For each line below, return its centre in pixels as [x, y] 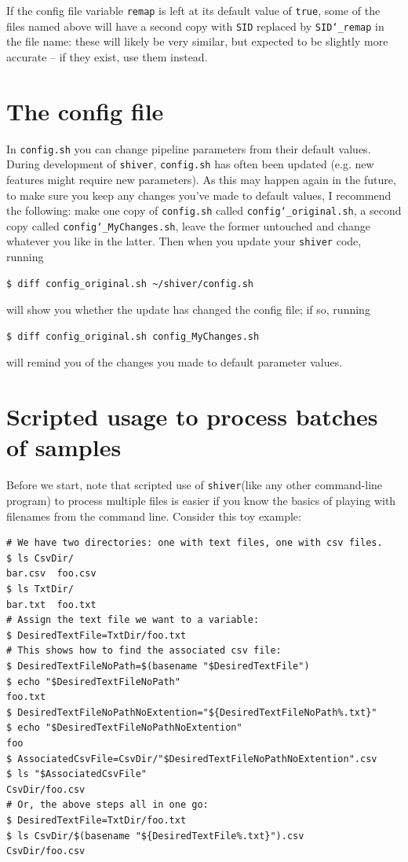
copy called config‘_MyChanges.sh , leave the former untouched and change [189, 225]
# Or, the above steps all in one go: [107, 805]
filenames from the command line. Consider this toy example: [154, 516]
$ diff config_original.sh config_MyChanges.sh [133, 336]
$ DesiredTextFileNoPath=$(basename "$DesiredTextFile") [158, 666]
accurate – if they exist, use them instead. [107, 56]
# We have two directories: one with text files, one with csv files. [195, 543]
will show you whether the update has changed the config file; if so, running [188, 309]
